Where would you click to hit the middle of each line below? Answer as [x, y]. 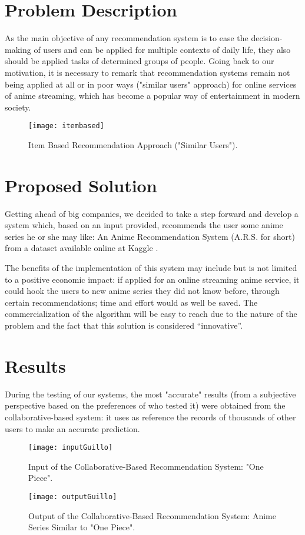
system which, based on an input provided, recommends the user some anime [144, 225]
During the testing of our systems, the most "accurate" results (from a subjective [150, 394]
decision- [267, 38]
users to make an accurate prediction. [72, 428]
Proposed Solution [81, 185]
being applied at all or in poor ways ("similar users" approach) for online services [151, 84]
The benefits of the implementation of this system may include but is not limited [151, 268]
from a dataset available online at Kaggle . [82, 248]
